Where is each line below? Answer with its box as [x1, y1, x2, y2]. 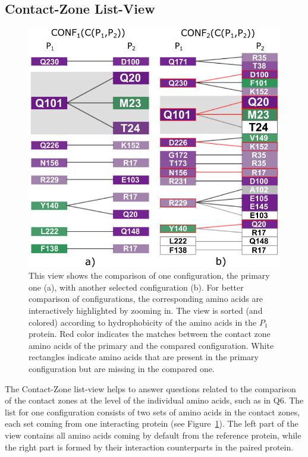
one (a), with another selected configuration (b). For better [29, 280, 244, 293]
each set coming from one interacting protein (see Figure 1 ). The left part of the [5, 417, 298, 430]
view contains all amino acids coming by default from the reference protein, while [5, 428, 301, 441]
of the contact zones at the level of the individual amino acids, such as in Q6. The [5, 394, 304, 406]
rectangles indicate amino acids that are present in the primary [29, 351, 259, 363]
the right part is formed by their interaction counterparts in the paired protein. [5, 440, 294, 453]
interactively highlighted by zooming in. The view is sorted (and [29, 304, 263, 316]
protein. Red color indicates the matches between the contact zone [29, 327, 271, 340]
